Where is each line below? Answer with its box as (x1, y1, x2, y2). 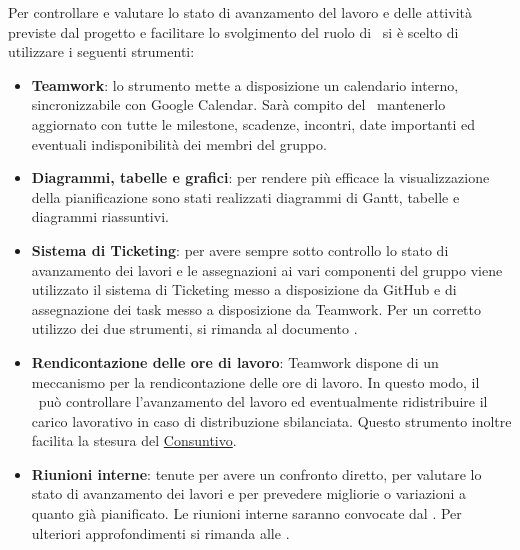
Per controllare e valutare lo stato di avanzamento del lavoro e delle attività (8, 2, 472, 22)
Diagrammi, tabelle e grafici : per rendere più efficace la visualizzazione (31, 167, 490, 188)
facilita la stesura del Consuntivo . (31, 430, 237, 451)
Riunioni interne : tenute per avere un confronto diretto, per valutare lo (31, 463, 482, 484)
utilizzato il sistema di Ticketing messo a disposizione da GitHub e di (31, 279, 457, 300)
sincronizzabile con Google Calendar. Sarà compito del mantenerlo (31, 94, 446, 115)
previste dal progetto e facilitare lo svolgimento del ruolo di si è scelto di (8, 21, 459, 42)
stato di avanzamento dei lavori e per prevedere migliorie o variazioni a (31, 483, 467, 504)
